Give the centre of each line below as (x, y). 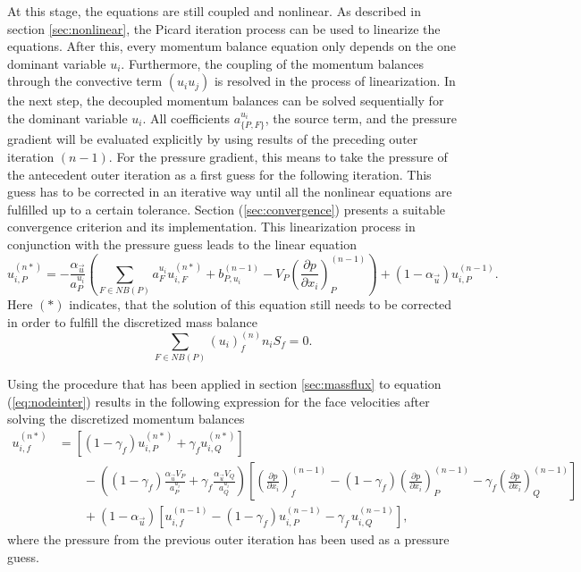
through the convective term (85, 81)
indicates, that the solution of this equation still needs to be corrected (261, 304)
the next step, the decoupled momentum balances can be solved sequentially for (226, 101)
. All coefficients (186, 118)
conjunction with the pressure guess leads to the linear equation (182, 244)
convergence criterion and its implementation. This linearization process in (211, 227)
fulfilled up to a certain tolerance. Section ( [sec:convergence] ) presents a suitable (227, 209)
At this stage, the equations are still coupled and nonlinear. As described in (214, 11)
